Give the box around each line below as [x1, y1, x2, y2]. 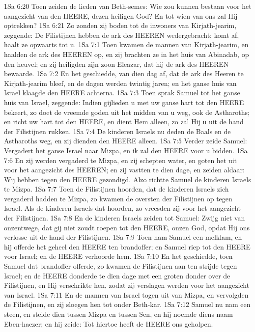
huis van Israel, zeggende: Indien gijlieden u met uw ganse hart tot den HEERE [4, 97, 244, 107]
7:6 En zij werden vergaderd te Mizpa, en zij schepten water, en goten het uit [4, 155, 237, 165]
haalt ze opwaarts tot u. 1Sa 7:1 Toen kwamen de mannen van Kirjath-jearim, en [4, 39, 249, 50]
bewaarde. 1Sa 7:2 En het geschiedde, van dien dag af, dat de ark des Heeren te [4, 68, 244, 79]
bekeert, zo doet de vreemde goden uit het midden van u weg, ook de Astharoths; [4, 107, 250, 117]
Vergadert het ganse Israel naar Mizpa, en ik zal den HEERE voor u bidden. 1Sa [4, 145, 248, 155]
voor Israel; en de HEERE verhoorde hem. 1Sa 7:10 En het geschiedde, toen [4, 251, 233, 261]
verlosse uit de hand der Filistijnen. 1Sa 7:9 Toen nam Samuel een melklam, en [4, 232, 242, 242]
